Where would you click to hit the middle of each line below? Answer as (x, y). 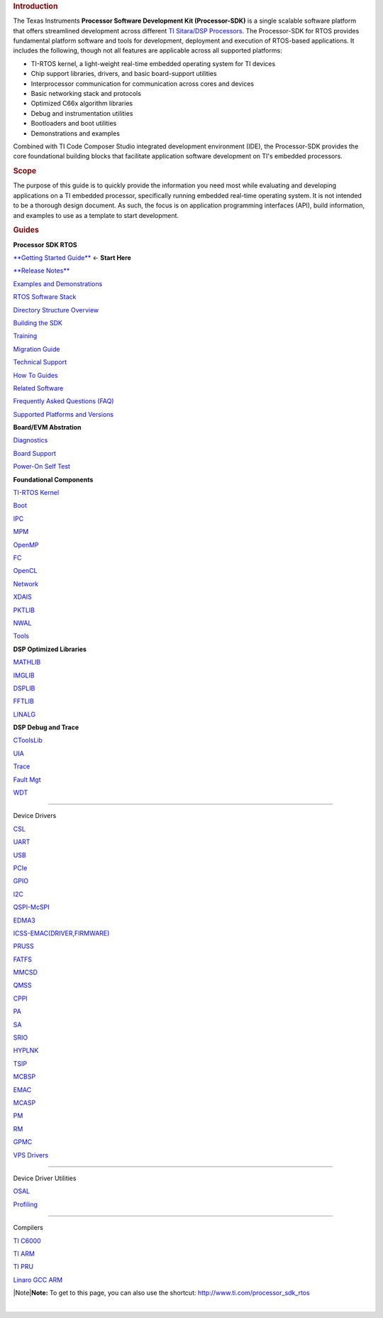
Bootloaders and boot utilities (74, 124)
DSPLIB (24, 688)
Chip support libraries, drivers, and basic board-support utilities (124, 74)
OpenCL (25, 571)
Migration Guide (37, 349)
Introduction (35, 6)
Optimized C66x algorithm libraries (82, 104)
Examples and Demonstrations (58, 283)
